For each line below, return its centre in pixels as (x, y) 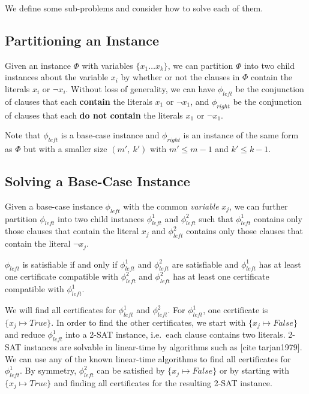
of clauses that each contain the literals (79, 101)
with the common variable (171, 206)
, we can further (259, 206)
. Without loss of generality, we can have (140, 88)
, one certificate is (235, 310)
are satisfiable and (205, 264)
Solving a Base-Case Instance (97, 181)
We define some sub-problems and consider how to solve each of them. (134, 8)
